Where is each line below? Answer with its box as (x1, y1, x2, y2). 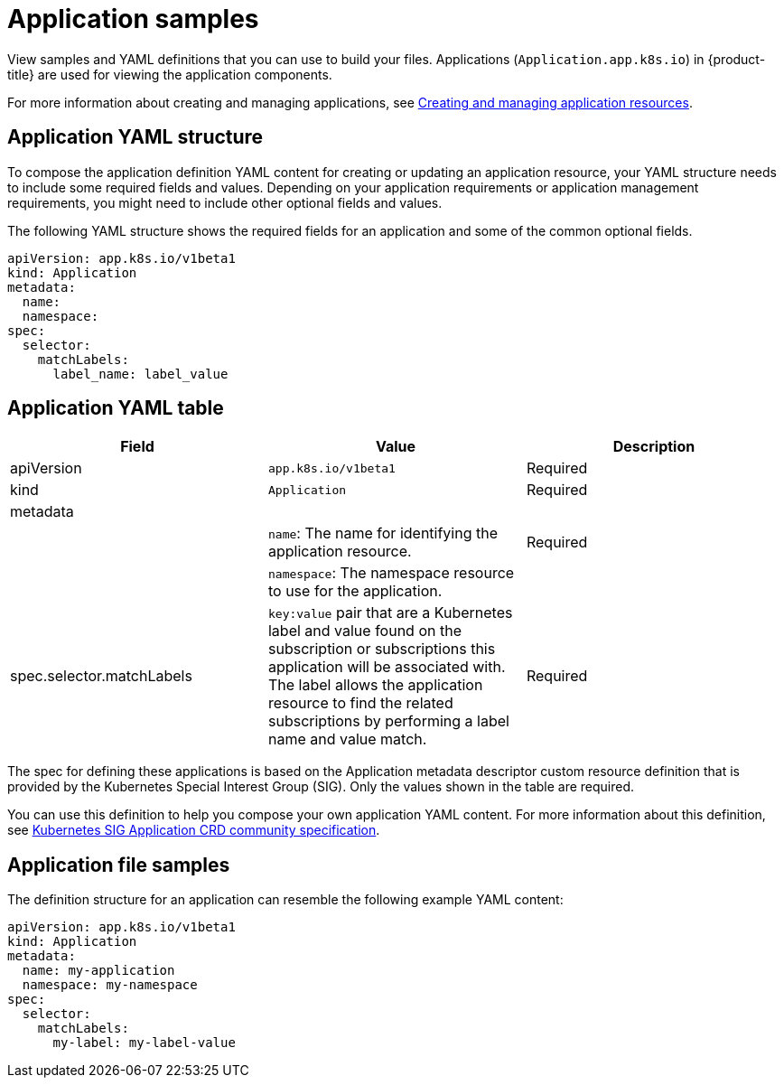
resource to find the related (267, 694, 453, 713)
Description (612, 437, 695, 456)
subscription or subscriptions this (267, 640, 496, 659)
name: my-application (22, 963, 175, 978)
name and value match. (267, 730, 427, 749)
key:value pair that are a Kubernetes (267, 603, 513, 622)
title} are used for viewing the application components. (7, 66, 332, 82)
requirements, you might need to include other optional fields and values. (7, 194, 443, 210)
